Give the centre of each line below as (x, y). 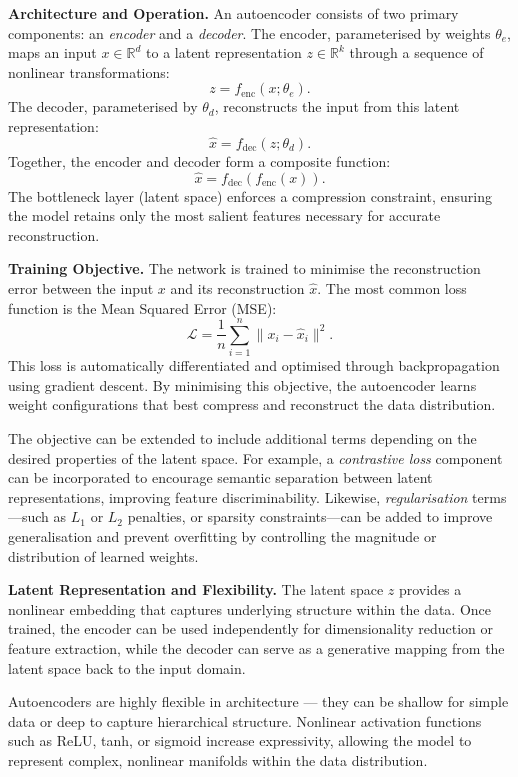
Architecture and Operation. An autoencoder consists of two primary (233, 13)
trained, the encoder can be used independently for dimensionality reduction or (250, 628)
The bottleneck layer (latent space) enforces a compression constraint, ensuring (250, 195)
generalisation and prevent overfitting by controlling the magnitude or (222, 536)
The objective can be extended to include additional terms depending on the (242, 438)
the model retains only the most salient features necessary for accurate (224, 215)
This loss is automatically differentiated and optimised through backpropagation (254, 365)
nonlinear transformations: (89, 71)
